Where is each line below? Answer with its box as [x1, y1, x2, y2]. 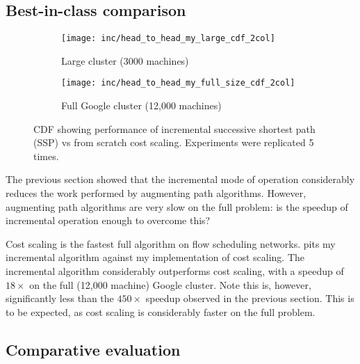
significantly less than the [6, 291, 114, 306]
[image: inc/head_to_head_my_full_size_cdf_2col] [61, 78, 295, 88]
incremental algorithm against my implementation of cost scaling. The [6, 250, 305, 264]
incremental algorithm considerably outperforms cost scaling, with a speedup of [6, 264, 344, 278]
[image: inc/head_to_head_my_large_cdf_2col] [61, 33, 275, 44]
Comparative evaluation [6, 338, 181, 360]
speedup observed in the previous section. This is [145, 291, 354, 306]
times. [33, 148, 59, 163]
